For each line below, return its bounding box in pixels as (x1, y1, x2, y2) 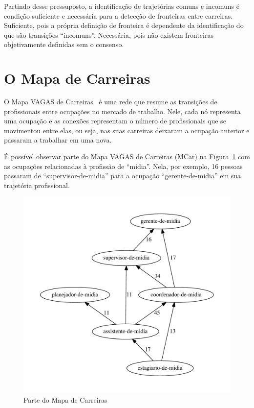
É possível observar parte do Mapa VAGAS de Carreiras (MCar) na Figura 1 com (4, 151, 250, 162)
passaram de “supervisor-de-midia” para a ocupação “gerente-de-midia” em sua (4, 170, 241, 181)
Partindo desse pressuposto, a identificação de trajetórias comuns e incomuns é (4, 1, 239, 11)
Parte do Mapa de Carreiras (23, 395, 107, 405)
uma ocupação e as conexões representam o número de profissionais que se (4, 116, 226, 126)
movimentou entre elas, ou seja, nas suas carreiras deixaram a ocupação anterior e (4, 125, 250, 135)
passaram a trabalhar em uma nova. (4, 135, 112, 145)
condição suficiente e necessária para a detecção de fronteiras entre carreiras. (4, 10, 233, 21)
